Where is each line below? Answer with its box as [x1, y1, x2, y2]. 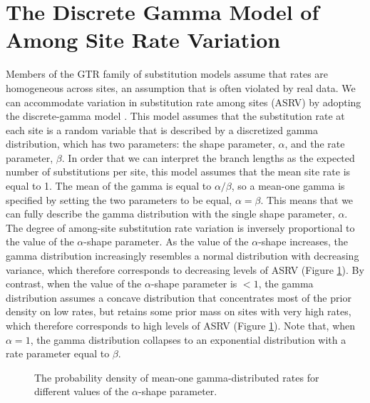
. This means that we [260, 192, 354, 207]
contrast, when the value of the [6, 276, 142, 291]
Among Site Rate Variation [6, 25, 281, 54]
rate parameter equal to [6, 346, 110, 361]
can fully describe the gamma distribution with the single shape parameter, [6, 206, 335, 221]
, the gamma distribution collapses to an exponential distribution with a [30, 332, 346, 347]
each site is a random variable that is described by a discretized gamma [6, 122, 318, 137]
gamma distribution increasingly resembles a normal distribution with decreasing [6, 248, 359, 263]
